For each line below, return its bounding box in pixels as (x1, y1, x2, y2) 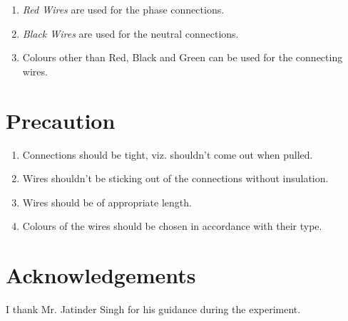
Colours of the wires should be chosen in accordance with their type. (22, 219, 322, 233)
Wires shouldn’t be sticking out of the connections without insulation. (22, 171, 329, 186)
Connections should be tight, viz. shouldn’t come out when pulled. (22, 147, 313, 162)
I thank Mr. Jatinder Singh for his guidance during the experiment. (6, 302, 301, 316)
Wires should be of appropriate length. (22, 194, 192, 209)
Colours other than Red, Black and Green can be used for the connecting (22, 50, 343, 65)
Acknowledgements (6, 261, 196, 290)
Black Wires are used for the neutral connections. (22, 26, 239, 41)
